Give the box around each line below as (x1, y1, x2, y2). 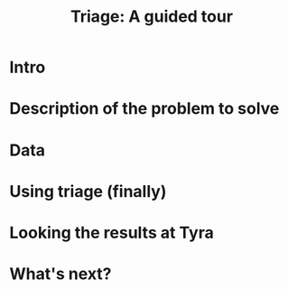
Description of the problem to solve (9, 98, 280, 119)
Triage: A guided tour (70, 6, 233, 27)
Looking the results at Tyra (9, 222, 214, 243)
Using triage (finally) (9, 181, 167, 201)
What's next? (9, 264, 112, 284)
